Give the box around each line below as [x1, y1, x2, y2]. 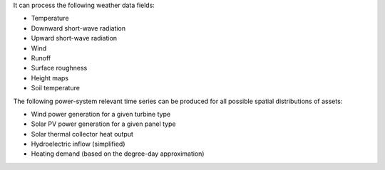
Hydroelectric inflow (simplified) [31, 139, 125, 149]
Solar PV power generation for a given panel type [31, 119, 176, 128]
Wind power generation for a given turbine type [31, 110, 171, 118]
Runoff [31, 53, 51, 62]
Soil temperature [31, 84, 80, 92]
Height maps [31, 73, 69, 82]
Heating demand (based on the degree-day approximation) [31, 149, 205, 158]
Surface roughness [31, 64, 88, 73]
